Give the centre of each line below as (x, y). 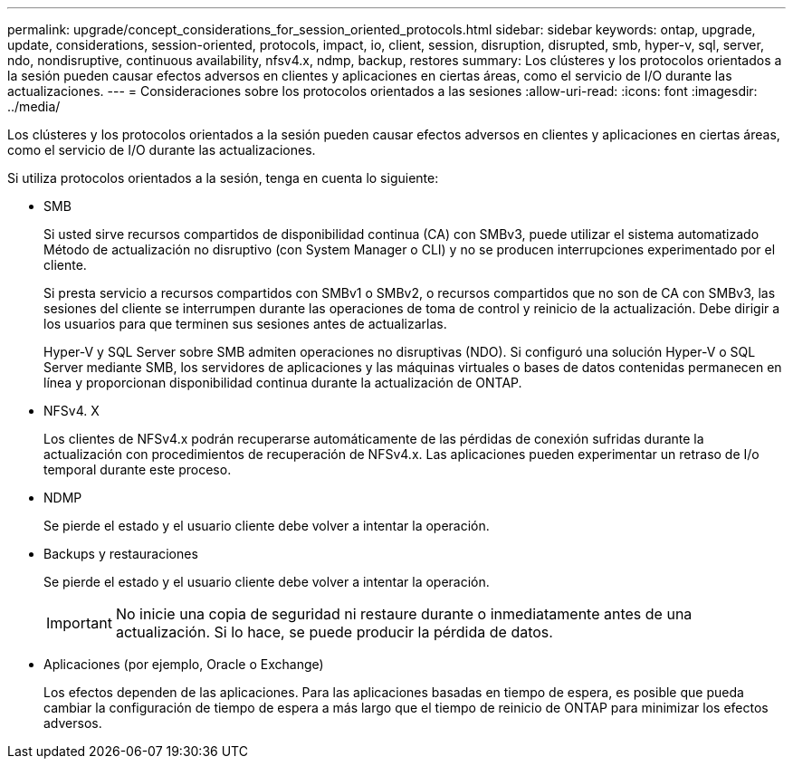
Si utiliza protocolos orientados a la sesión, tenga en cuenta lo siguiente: (223, 178)
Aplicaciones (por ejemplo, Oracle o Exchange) (184, 664)
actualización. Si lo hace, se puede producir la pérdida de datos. (334, 632)
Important (79, 623)
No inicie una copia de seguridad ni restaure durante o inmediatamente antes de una (404, 614)
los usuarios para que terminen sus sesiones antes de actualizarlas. (245, 324)
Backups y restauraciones (121, 554)
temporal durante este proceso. (138, 469)
